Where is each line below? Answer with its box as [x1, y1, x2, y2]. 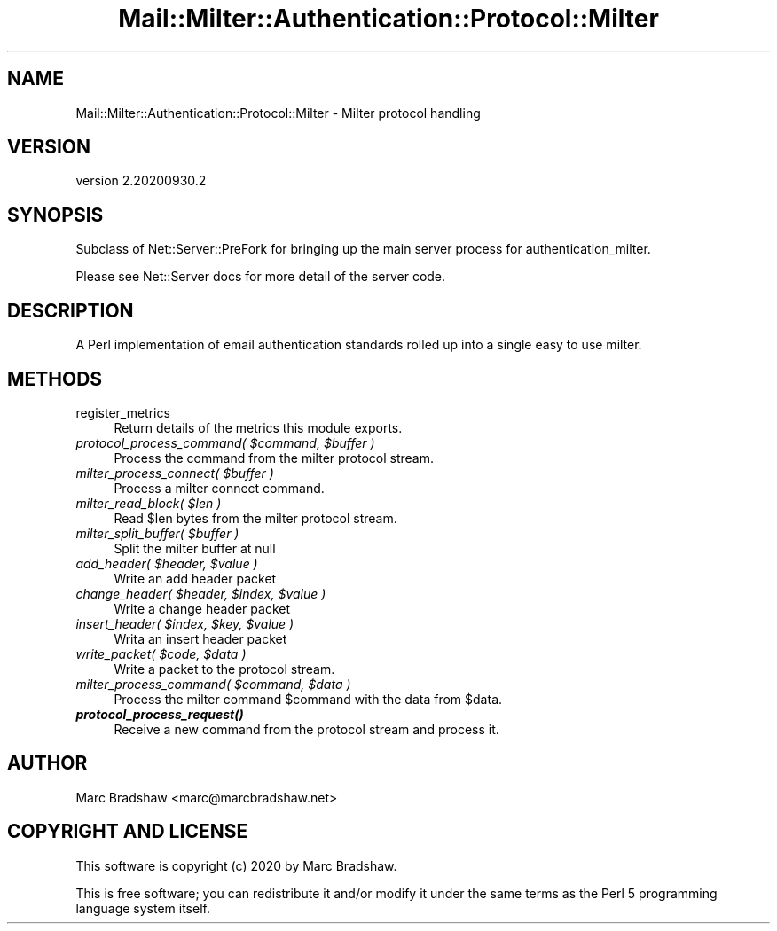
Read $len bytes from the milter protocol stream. [114, 510, 397, 526]
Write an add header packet [114, 570, 277, 586]
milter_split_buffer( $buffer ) [75, 525, 239, 541]
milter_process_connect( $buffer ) [75, 465, 274, 481]
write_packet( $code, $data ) [75, 645, 247, 661]
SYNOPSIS [7, 203, 104, 226]
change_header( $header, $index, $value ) [75, 585, 326, 601]
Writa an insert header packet [114, 630, 287, 646]
